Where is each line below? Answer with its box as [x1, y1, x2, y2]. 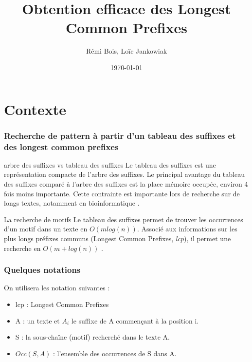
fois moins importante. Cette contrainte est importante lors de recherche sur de [4, 188, 240, 198]
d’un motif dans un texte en [4, 224, 88, 234]
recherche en [4, 243, 41, 253]
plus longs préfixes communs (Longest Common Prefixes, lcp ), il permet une [4, 233, 231, 243]
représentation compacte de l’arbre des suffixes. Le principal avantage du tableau [4, 169, 245, 179]
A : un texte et [15, 315, 60, 325]
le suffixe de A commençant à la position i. [71, 315, 199, 325]
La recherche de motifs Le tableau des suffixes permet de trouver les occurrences [4, 214, 243, 224]
